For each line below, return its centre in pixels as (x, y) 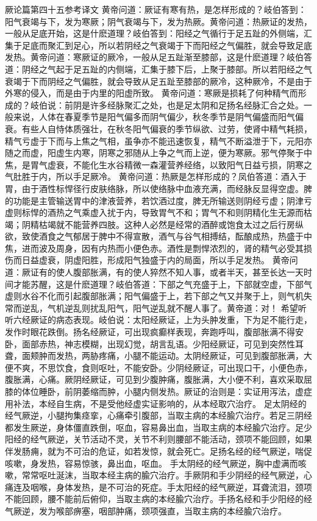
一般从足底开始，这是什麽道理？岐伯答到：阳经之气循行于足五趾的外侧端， (154, 33)
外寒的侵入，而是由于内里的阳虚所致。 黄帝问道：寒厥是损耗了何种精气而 (151, 93)
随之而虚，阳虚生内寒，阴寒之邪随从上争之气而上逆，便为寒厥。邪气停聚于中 (158, 153)
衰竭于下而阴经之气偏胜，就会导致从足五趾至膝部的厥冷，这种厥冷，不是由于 (158, 81)
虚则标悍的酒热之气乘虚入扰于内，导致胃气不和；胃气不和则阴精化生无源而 (154, 212)
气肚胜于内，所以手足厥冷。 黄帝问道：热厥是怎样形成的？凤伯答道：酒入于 (156, 176)
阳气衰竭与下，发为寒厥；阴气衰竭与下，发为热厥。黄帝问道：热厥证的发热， (158, 21)
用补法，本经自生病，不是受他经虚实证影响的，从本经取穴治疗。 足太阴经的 (156, 403)
